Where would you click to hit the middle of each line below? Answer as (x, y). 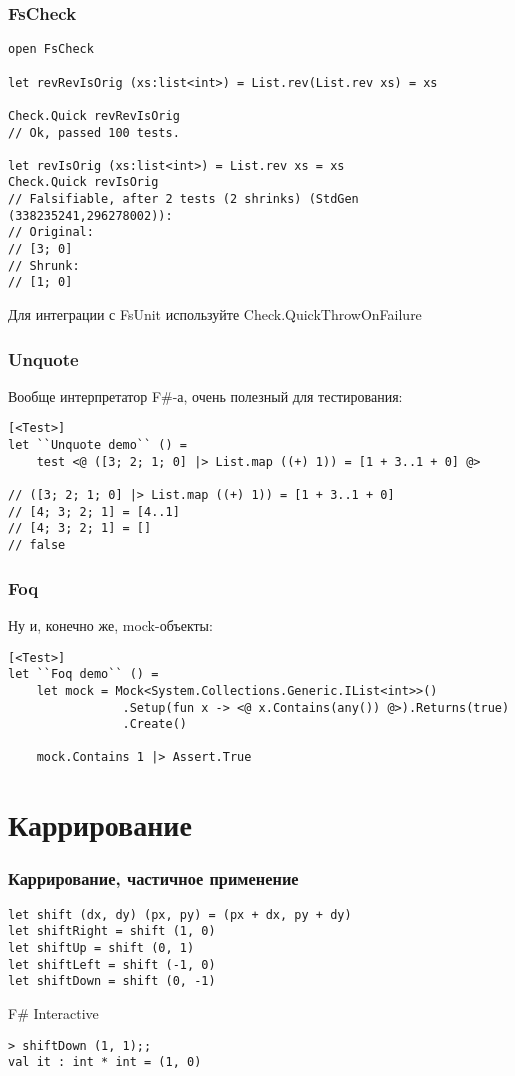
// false (37, 545)
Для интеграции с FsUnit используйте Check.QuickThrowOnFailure (215, 314)
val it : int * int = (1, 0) (105, 1062)
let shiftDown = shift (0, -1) (112, 981)
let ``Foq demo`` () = (83, 674)
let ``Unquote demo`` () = (97, 445)
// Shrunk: (44, 265)
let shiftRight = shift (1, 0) (112, 931)
